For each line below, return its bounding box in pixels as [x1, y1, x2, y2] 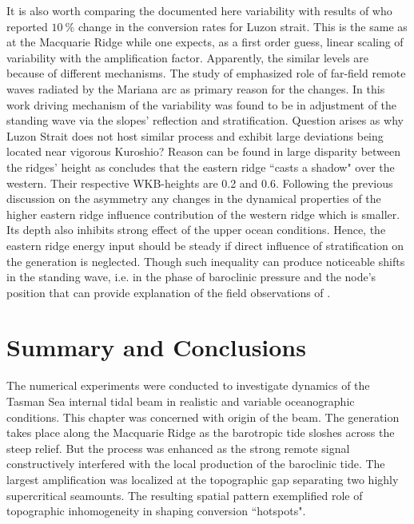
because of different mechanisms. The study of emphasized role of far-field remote [6, 65, 406, 81]
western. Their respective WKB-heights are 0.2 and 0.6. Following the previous [6, 174, 393, 191]
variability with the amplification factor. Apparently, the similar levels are [6, 49, 369, 65]
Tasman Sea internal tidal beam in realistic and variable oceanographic [6, 393, 355, 409]
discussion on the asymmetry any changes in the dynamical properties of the [6, 190, 381, 207]
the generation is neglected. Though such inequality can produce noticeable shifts [6, 252, 405, 269]
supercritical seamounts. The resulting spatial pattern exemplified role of [6, 486, 363, 503]
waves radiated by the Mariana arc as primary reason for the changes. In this [6, 80, 385, 97]
